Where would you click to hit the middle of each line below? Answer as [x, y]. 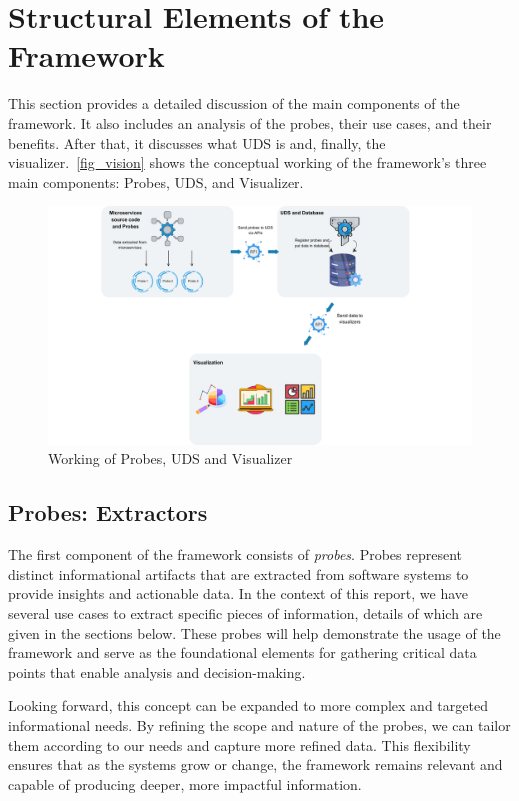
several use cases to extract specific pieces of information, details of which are [245, 612]
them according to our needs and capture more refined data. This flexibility [239, 744]
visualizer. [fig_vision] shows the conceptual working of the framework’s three [247, 162]
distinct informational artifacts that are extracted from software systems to [238, 573]
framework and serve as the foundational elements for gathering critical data [242, 652]
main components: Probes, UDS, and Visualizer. [156, 181]
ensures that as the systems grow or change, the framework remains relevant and [255, 764]
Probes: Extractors [108, 512]
